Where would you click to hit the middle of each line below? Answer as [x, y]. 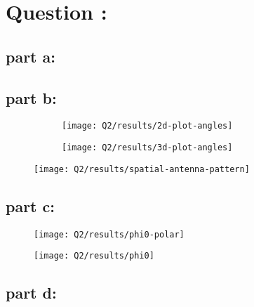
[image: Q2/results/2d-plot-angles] [147, 126]
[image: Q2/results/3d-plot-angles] [147, 148]
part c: [30, 205]
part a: [31, 56]
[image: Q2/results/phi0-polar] [109, 234]
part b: [31, 97]
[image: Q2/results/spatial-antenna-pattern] [142, 169]
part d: [31, 293]
